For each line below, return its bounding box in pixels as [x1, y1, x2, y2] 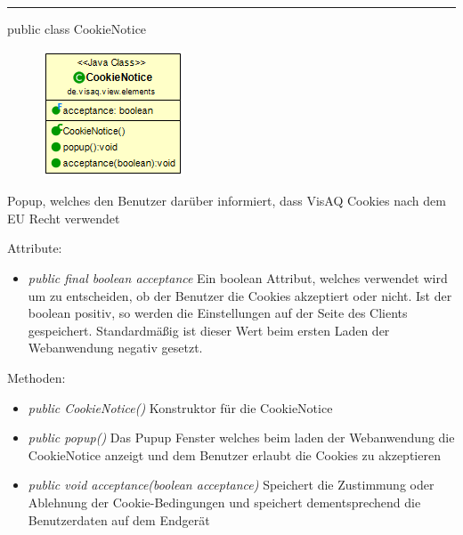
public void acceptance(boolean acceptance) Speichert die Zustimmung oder [28, 475, 435, 494]
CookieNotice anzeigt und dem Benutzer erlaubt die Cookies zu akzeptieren [28, 445, 441, 464]
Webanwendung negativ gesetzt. [28, 338, 203, 357]
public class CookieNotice [7, 20, 147, 37]
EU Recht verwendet [7, 208, 120, 227]
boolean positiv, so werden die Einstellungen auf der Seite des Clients [28, 304, 408, 322]
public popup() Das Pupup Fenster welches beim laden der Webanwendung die [28, 428, 455, 447]
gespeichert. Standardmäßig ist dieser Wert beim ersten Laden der [28, 320, 390, 339]
